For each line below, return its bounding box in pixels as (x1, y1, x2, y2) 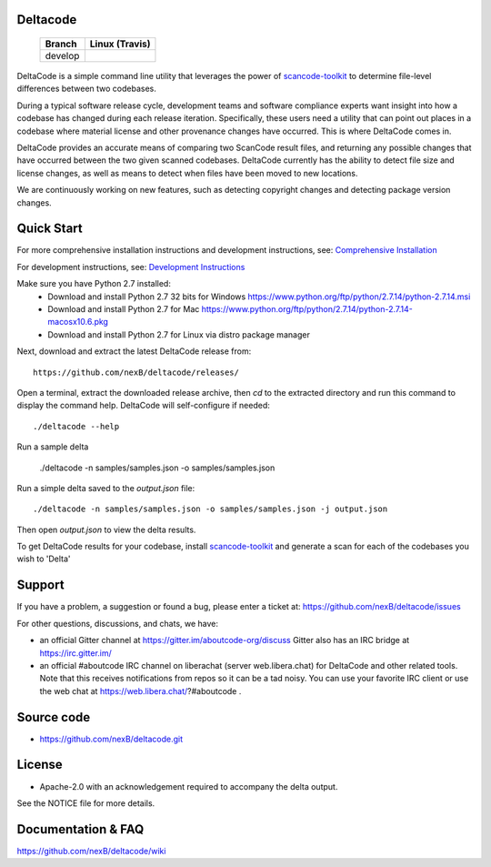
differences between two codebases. (16, 83, 156, 95)
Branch (45, 37, 77, 50)
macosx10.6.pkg (47, 317, 109, 328)
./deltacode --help (33, 421, 120, 431)
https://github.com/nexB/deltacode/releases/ (33, 367, 240, 378)
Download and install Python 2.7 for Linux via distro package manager (47, 328, 311, 340)
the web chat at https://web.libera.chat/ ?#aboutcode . (39, 685, 242, 696)
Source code (16, 710, 91, 725)
